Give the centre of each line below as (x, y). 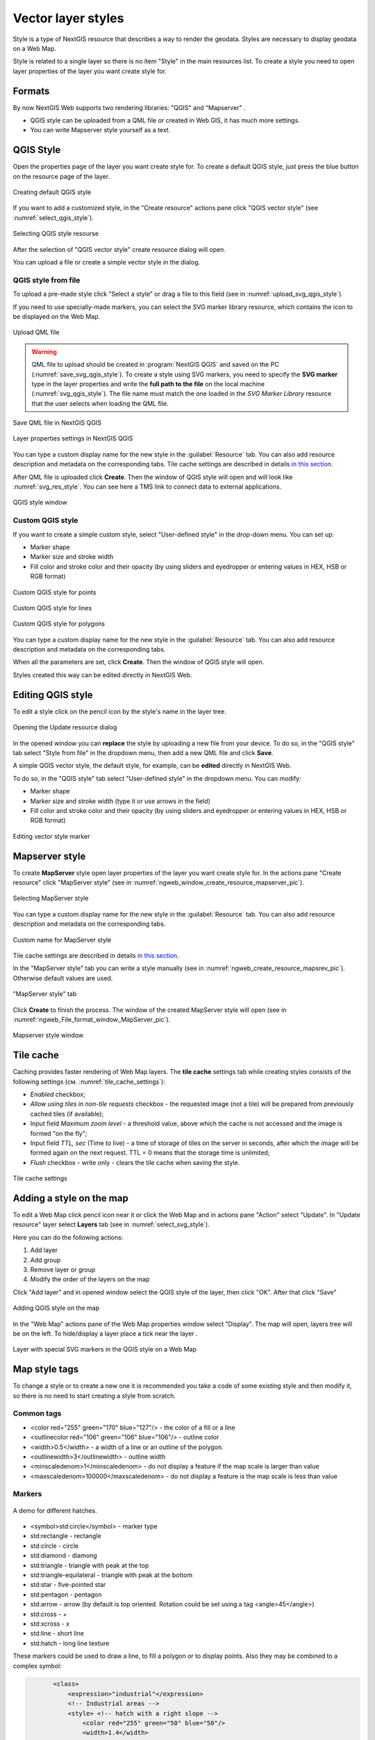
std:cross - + (49, 1614)
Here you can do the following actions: (68, 1237)
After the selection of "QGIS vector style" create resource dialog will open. (119, 249)
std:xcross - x (50, 1623)
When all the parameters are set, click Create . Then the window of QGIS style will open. (139, 662)
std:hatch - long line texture (70, 1643)
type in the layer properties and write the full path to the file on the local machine (148, 383)
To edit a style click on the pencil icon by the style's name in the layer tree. (120, 711)
